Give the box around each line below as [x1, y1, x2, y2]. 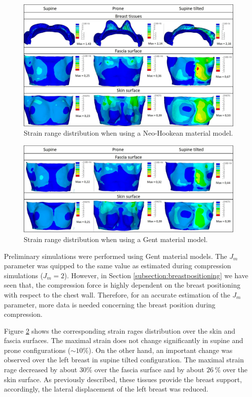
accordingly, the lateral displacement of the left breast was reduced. [4, 384, 209, 394]
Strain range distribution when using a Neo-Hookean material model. [24, 128, 233, 138]
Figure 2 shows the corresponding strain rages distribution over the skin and [4, 325, 236, 336]
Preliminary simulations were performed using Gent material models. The [4, 250, 227, 261]
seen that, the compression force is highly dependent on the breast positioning [4, 280, 241, 290]
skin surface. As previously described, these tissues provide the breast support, [4, 374, 242, 384]
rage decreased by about [4, 364, 78, 375]
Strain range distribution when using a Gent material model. [24, 234, 208, 244]
